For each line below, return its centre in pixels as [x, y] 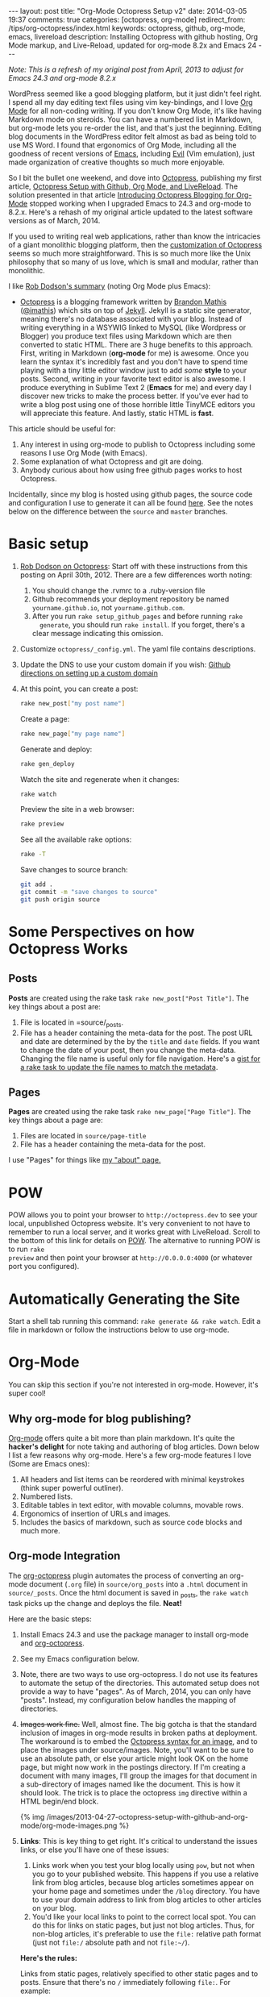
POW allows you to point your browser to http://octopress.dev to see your [133, 1215]
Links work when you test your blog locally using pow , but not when [143, 1865]
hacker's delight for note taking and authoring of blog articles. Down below [134, 1447]
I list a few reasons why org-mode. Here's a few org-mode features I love [130, 1455]
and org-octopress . [52, 1643]
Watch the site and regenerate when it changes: [100, 779]
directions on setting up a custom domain [89, 673]
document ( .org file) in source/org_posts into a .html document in [139, 1584]
